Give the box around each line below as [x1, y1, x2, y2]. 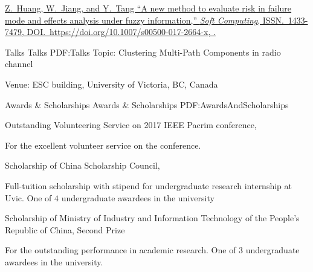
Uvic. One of [5, 191, 52, 204]
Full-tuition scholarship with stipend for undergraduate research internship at [5, 179, 292, 192]
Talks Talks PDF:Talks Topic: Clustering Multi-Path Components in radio [5, 45, 281, 58]
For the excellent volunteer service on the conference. [5, 138, 201, 151]
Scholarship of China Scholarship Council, [5, 159, 160, 172]
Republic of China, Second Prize [5, 223, 125, 236]
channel [5, 57, 33, 70]
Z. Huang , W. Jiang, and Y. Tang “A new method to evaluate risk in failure [5, 2, 292, 14]
